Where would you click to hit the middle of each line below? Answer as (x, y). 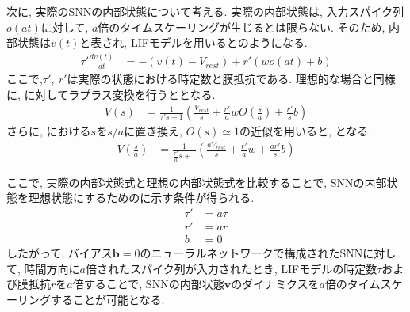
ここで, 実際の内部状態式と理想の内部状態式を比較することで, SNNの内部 (197, 182)
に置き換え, (153, 131)
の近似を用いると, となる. (306, 131)
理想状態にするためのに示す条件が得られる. (141, 198)
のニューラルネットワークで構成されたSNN (251, 252)
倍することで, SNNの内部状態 (148, 284)
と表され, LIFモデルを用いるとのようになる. (194, 42)
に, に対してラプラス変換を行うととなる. (111, 94)
